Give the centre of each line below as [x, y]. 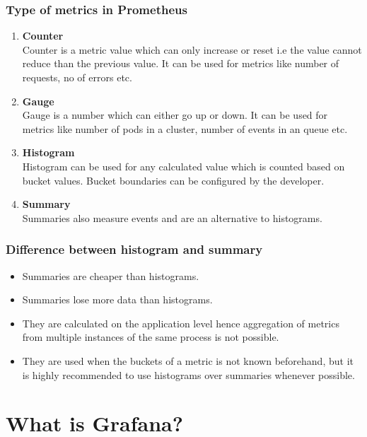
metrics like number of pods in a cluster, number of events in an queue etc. [185, 128]
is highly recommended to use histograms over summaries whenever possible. [188, 374]
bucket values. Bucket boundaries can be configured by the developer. [173, 180]
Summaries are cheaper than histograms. [111, 275]
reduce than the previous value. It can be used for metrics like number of [181, 63]
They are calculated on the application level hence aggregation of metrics [181, 323]
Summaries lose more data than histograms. [117, 299]
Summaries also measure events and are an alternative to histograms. [172, 217]
